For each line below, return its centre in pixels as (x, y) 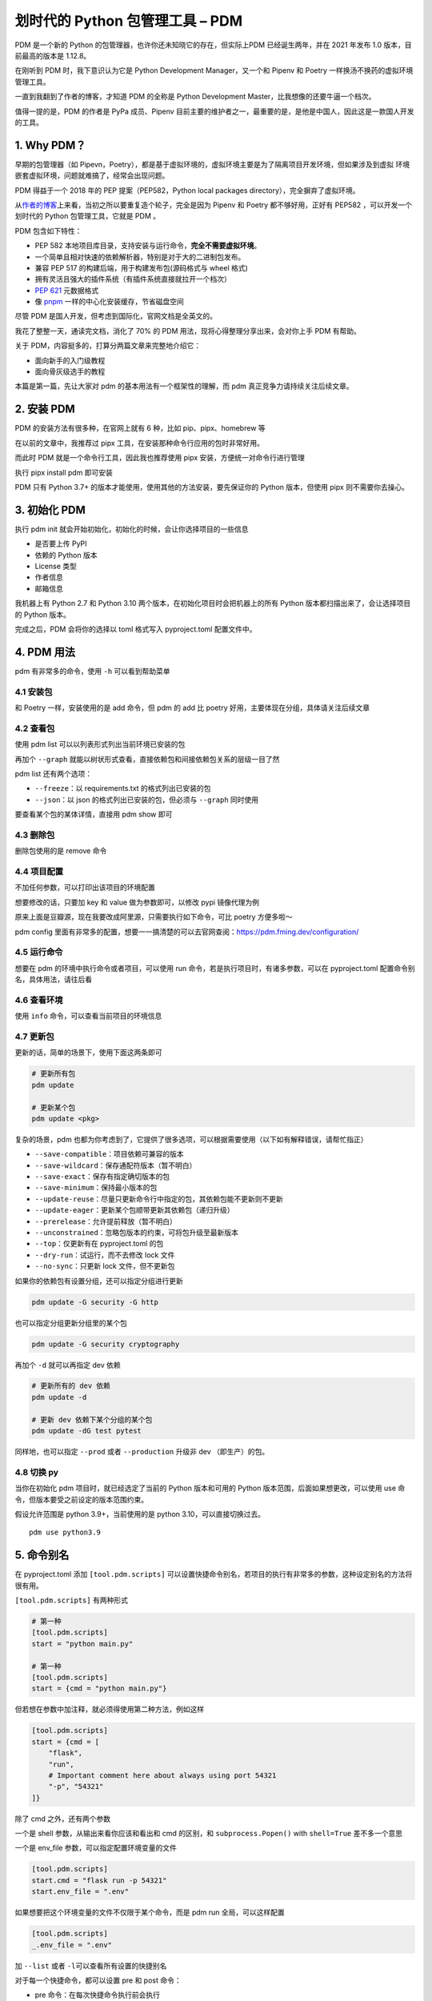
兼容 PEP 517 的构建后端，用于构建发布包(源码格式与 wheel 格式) (141, 267)
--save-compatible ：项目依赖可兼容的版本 (109, 1154)
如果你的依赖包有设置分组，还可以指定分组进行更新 (99, 1281)
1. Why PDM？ (50, 145)
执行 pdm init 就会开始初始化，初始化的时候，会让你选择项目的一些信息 (132, 529)
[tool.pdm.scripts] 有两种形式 (71, 1600)
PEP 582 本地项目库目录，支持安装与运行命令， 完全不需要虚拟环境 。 (148, 246)
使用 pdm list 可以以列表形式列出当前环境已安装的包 (100, 744)
